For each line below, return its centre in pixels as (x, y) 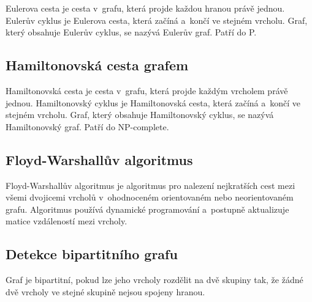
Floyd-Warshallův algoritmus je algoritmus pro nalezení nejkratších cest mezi (150, 185)
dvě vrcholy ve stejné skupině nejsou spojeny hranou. (105, 291)
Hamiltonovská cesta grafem (97, 65)
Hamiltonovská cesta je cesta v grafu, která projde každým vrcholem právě (147, 90)
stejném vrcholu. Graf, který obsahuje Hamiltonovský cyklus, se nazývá (140, 115)
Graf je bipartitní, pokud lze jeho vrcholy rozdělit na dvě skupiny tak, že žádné (154, 280)
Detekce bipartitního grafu (92, 254)
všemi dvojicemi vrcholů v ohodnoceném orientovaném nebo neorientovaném (150, 197)
